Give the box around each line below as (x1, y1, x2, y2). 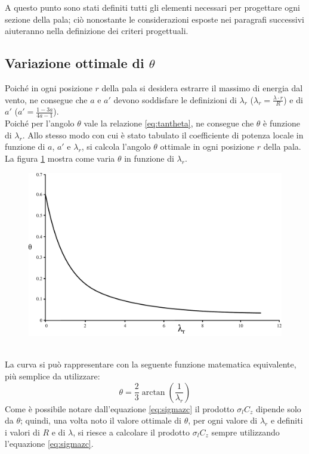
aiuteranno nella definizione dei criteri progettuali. (5, 24, 189, 37)
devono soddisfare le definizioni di (113, 93, 237, 106)
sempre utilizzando (211, 425, 280, 438)
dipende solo (255, 402, 301, 415)
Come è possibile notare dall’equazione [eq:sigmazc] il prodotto (5, 402, 234, 415)
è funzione (263, 117, 300, 129)
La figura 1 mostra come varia (5, 152, 115, 165)
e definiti (270, 414, 303, 427)
